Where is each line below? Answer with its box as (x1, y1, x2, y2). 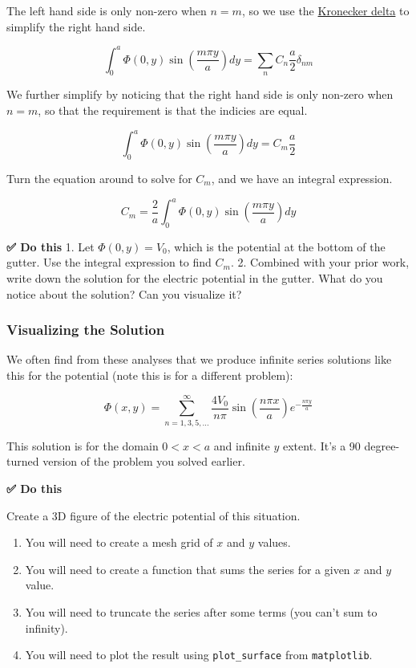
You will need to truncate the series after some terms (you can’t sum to (25, 603, 378, 620)
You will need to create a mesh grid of (25, 534, 213, 551)
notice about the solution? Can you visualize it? (6, 285, 242, 302)
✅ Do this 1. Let (6, 238, 95, 255)
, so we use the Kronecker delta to (241, 2, 410, 18)
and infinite (213, 437, 270, 454)
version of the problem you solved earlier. (42, 453, 245, 470)
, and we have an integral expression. (211, 169, 393, 186)
